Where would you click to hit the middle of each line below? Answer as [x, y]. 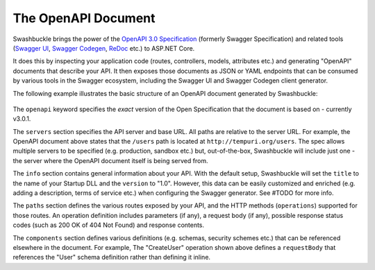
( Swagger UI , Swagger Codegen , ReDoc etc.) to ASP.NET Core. [104, 48]
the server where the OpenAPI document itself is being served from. [110, 160]
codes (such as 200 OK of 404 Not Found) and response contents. [109, 225]
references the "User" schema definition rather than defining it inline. [112, 258]
